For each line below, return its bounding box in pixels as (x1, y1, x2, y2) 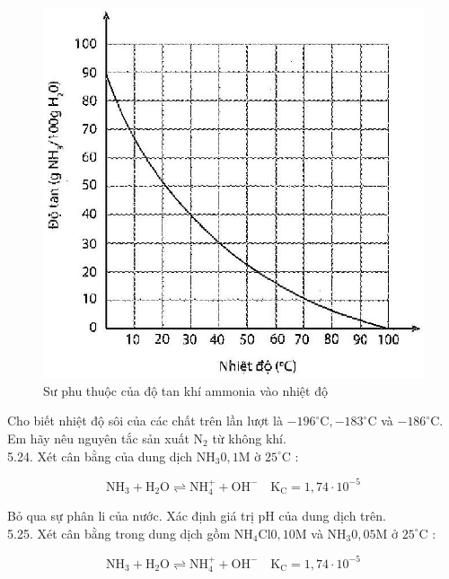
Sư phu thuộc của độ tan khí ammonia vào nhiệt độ (43, 381, 328, 399)
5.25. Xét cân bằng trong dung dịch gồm (7, 523, 231, 542)
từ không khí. (212, 428, 286, 447)
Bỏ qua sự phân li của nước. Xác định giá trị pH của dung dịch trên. (7, 506, 386, 525)
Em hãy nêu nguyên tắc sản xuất (7, 428, 189, 447)
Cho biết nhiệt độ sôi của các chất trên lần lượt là (7, 411, 283, 430)
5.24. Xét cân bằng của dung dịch (7, 446, 193, 465)
